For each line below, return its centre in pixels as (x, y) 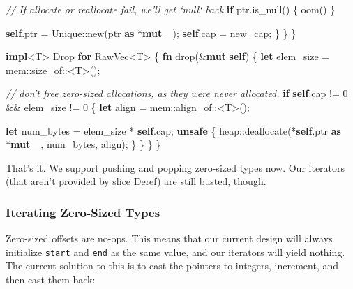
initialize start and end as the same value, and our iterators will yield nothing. (175, 252)
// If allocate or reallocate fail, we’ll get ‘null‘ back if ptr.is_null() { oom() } (171, 9)
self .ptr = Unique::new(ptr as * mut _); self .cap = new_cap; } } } (151, 32)
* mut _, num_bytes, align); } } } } (83, 144)
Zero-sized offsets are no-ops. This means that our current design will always (169, 238)
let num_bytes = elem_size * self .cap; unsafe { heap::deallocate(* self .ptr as (173, 130)
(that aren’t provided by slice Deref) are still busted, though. (136, 181)
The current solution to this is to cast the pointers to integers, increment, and (172, 266)
